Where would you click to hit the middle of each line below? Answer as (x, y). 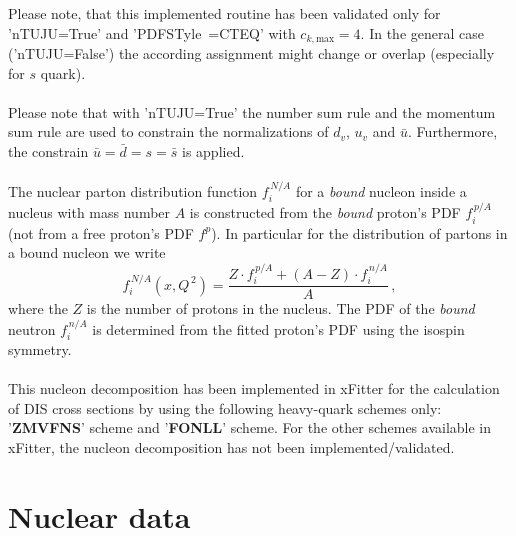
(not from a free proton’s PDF (101, 232)
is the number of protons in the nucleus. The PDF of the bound (280, 308)
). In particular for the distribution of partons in (359, 232)
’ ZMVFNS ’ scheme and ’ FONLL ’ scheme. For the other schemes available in (250, 427)
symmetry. (40, 348)
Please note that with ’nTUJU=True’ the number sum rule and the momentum (252, 111)
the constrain (48, 151)
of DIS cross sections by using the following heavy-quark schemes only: (225, 407)
